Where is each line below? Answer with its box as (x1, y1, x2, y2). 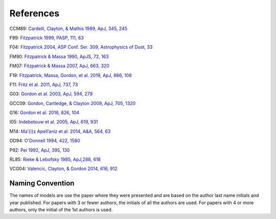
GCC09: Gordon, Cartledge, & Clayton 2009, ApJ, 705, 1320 (9, 100, 136, 106)
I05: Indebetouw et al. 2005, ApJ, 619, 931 (9, 119, 98, 125)
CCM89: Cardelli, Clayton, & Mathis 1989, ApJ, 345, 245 (9, 25, 128, 32)
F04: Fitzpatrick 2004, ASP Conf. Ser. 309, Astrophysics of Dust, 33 (9, 44, 153, 50)
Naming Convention (9, 179, 75, 188)
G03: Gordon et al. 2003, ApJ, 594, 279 (9, 91, 93, 97)
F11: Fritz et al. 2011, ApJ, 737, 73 (9, 81, 78, 88)
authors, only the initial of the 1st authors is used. (9, 207, 113, 213)
